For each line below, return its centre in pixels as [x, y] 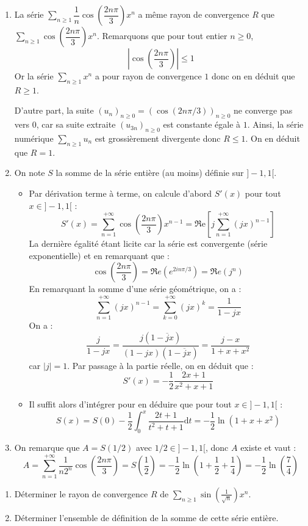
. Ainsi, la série [275, 124]
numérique [34, 138]
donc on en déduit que [253, 76]
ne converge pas [263, 110]
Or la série [34, 76]
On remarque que [47, 447]
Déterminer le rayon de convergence [81, 493]
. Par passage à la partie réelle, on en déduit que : [160, 365]
